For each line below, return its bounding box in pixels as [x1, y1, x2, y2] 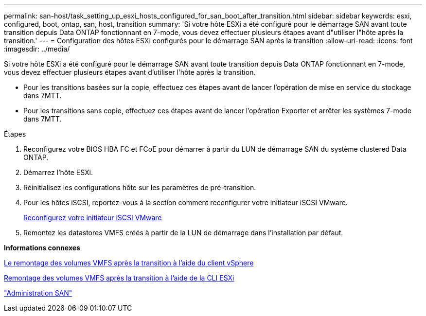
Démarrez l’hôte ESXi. [23, 168, 93, 176]
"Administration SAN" [4, 289, 72, 297]
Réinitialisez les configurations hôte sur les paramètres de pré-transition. [23, 183, 256, 192]
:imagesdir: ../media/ [4, 45, 70, 53]
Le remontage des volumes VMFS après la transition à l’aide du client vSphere [4, 259, 254, 267]
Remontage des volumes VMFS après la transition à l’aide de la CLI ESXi [4, 274, 234, 282]
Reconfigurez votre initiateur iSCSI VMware [23, 213, 162, 222]
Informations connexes [4, 244, 80, 252]
